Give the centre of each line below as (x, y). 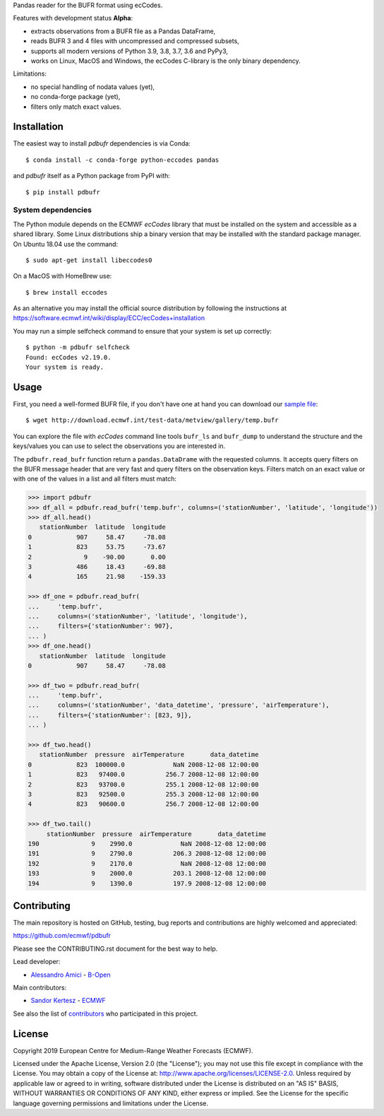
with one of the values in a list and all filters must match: (95, 479)
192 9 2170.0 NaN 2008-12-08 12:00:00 (147, 863)
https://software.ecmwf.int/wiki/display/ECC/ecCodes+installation (109, 318)
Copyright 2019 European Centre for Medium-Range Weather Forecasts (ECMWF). (133, 1050)
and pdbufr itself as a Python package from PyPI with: (92, 176)
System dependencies (52, 210)
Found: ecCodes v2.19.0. (68, 357)
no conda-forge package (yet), (76, 97)
